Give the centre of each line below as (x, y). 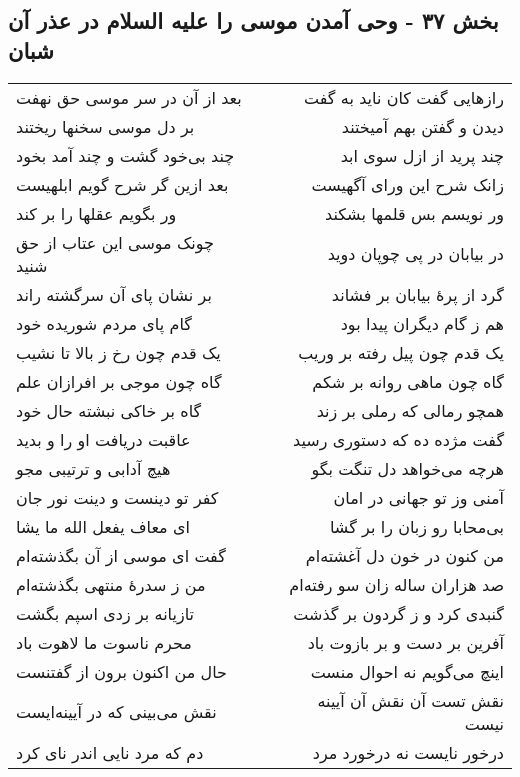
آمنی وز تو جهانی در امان (418, 497)
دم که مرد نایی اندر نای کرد (110, 752)
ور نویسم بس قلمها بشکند (414, 213)
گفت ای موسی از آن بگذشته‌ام (121, 555)
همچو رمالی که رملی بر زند (410, 410)
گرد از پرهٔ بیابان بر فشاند (417, 294)
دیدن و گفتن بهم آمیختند (422, 126)
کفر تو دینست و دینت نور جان (117, 497)
